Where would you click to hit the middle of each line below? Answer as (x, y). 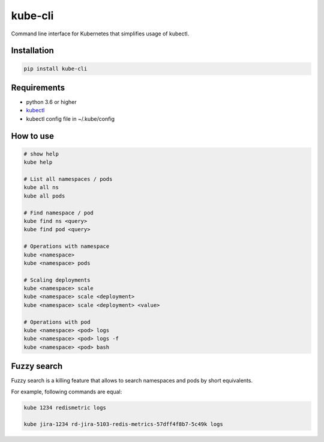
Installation (32, 51)
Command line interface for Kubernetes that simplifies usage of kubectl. (100, 34)
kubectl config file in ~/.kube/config (70, 119)
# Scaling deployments (57, 280)
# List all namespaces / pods (68, 179)
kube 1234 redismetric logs (65, 407)
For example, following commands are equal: (67, 392)
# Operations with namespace (67, 247)
